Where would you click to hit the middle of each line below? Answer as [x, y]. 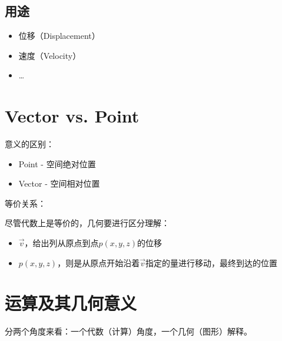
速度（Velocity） [50, 55]
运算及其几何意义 [71, 303]
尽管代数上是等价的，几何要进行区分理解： [87, 223]
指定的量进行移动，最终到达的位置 [211, 262]
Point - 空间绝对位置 [57, 163]
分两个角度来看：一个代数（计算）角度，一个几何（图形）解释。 [128, 331]
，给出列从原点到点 [62, 243]
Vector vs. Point [72, 116]
